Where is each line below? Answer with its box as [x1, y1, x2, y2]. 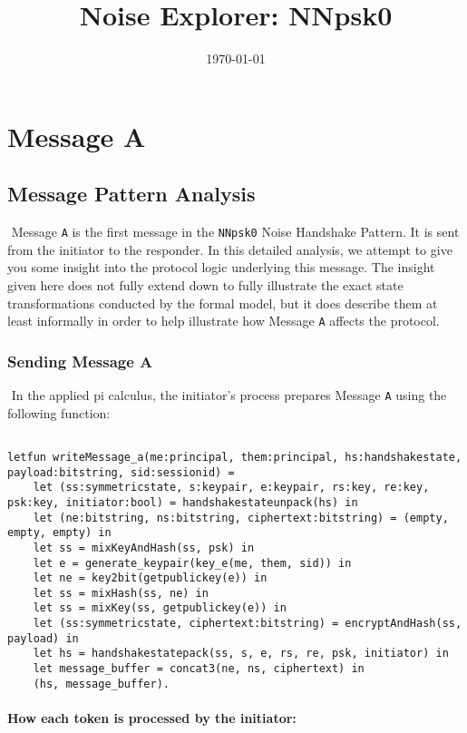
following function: [7, 403, 111, 422]
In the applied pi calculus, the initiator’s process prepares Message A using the [11, 386, 447, 405]
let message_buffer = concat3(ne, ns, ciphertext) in [33, 662, 365, 676]
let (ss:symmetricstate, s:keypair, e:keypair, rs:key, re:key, [33, 481, 430, 494]
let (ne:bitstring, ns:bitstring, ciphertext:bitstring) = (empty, [33, 511, 449, 524]
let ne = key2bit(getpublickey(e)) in [33, 572, 268, 585]
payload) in [7, 631, 79, 645]
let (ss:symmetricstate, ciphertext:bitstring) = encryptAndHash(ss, [33, 617, 462, 630]
